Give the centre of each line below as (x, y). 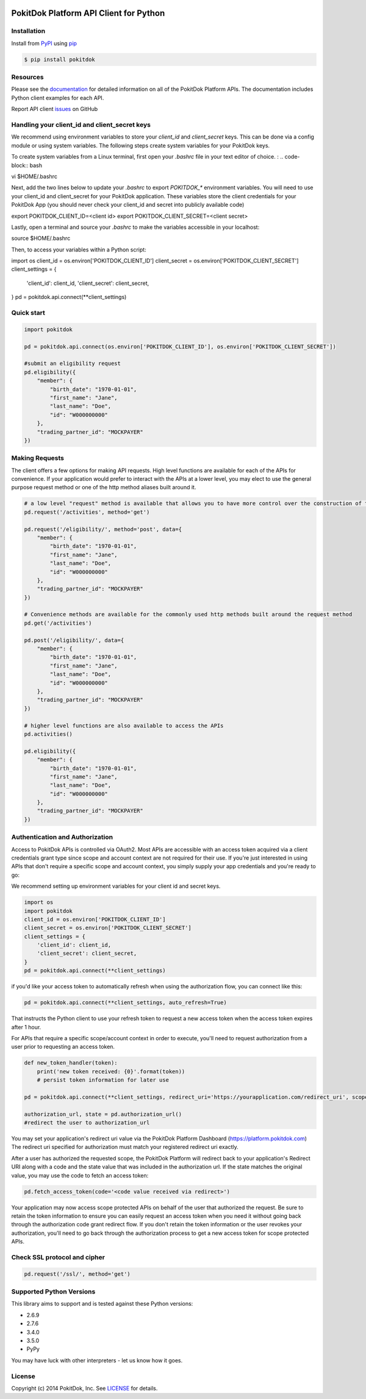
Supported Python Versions (53, 1292)
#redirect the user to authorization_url (87, 1123)
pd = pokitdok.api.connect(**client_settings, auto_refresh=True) (125, 1003)
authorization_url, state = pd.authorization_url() (103, 1114)
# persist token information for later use (103, 1080)
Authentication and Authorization (62, 837)
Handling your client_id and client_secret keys (81, 125)
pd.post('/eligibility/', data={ (74, 640)
